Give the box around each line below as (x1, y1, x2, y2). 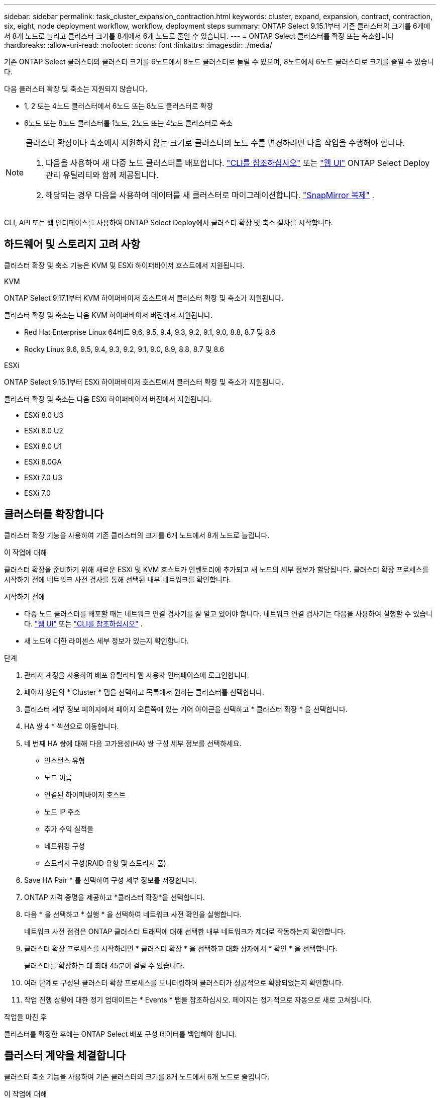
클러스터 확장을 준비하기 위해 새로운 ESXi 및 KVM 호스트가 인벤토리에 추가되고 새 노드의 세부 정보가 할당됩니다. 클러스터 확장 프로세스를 (4, 565, 429, 574)
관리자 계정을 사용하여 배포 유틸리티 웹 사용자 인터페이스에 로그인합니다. (24, 670, 249, 679)
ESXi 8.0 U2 (24, 426, 63, 435)
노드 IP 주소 (44, 807, 81, 816)
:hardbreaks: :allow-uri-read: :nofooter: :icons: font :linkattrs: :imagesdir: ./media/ (4, 41, 272, 49)
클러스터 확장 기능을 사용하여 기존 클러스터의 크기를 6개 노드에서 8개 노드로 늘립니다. (4, 530, 270, 539)
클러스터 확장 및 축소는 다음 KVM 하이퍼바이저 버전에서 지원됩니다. (4, 310, 213, 319)
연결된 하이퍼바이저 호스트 (44, 790, 126, 799)
